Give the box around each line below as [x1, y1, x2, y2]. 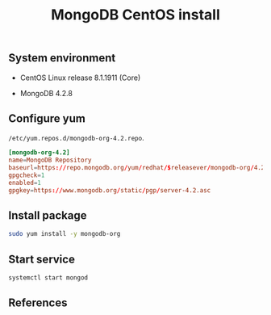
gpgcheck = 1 [8, 171, 45, 179]
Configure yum [8, 111, 86, 125]
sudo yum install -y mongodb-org [8, 230, 121, 238]
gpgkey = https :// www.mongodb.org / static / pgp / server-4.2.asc [8, 186, 211, 195]
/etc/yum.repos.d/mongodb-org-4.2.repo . [8, 133, 144, 143]
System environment [8, 51, 116, 65]
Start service [8, 252, 75, 266]
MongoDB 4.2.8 [19, 88, 73, 98]
